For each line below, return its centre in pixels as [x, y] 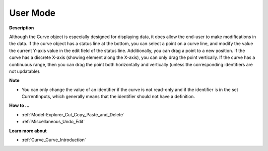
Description [22, 28]
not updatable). [25, 71]
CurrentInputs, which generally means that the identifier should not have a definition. [108, 97]
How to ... [19, 105]
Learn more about [28, 131]
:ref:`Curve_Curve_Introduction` [54, 140]
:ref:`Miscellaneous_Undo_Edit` [53, 122]
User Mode [32, 13]
